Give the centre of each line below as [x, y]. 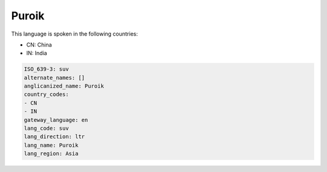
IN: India [37, 53]
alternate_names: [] [54, 78]
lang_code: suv [46, 129]
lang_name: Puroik [51, 145]
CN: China [39, 45]
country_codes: [46, 94]
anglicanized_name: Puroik [64, 86]
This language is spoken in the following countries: [74, 34]
